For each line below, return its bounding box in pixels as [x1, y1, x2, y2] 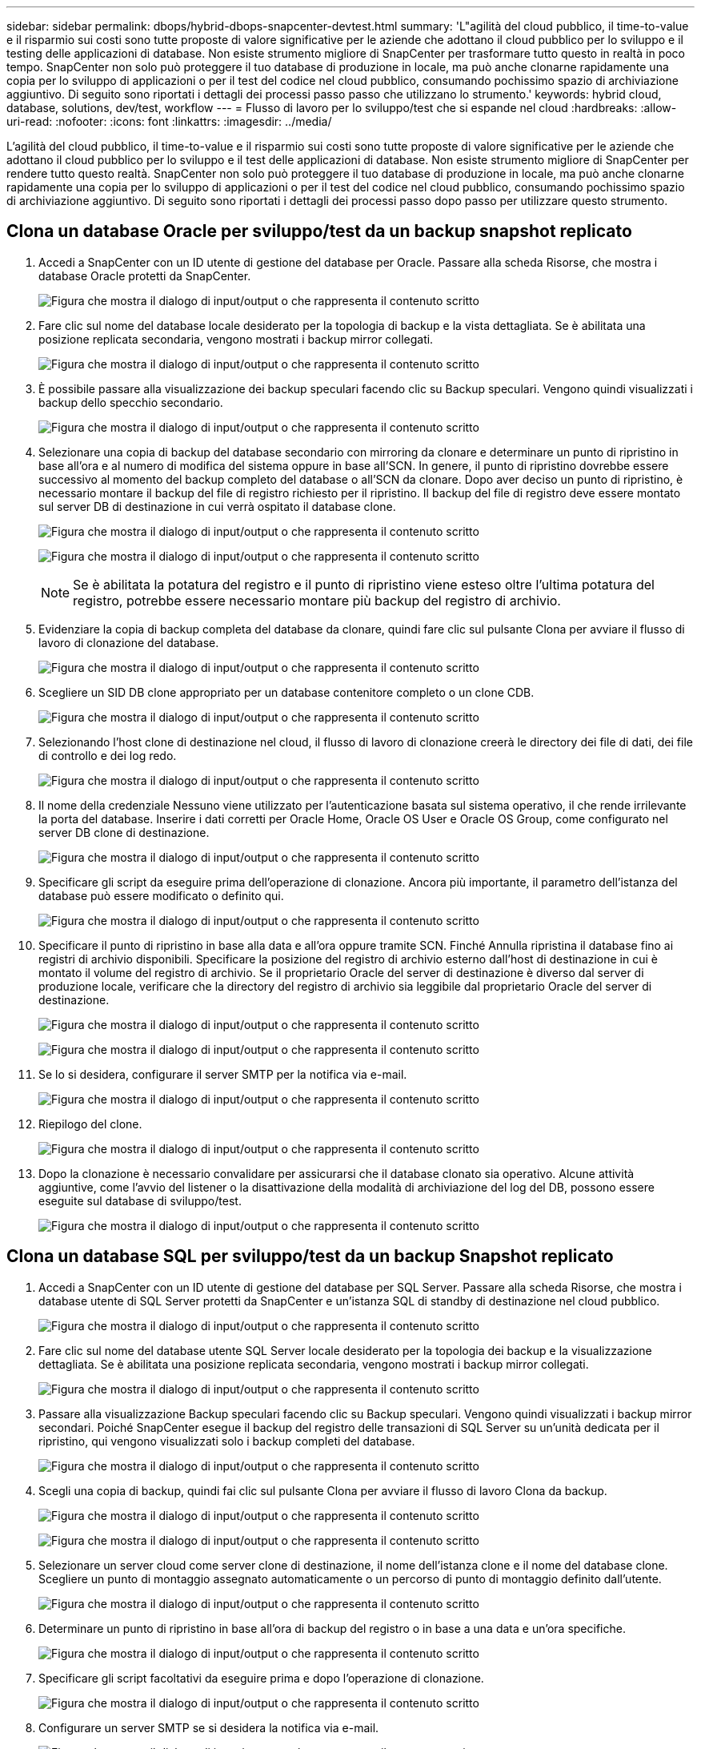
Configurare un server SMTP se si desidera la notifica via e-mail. [38, 1720, 379, 1735]
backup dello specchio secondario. [38, 395, 223, 409]
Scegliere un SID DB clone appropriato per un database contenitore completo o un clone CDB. [38, 685, 535, 699]
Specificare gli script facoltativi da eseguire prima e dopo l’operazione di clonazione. [38, 1671, 484, 1685]
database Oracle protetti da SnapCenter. [38, 268, 251, 283]
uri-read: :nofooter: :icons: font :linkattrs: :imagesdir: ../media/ [6, 115, 332, 128]
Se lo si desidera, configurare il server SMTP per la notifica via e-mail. [38, 1067, 407, 1081]
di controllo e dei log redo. [38, 748, 177, 762]
